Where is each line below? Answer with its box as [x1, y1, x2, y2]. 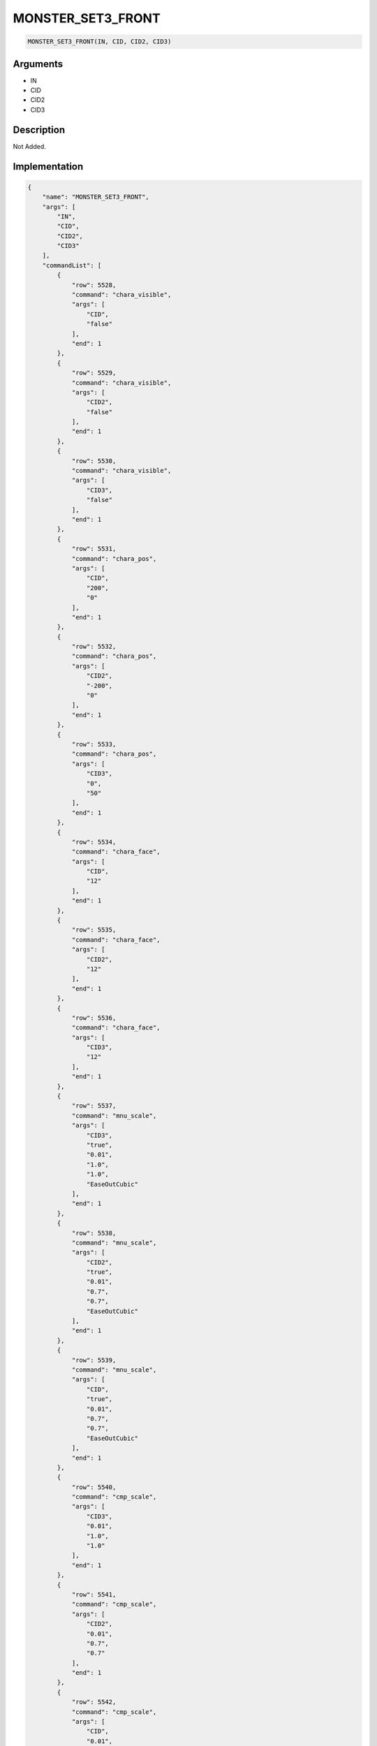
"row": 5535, [71, 926, 117, 934]
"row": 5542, [71, 1698, 117, 1706]
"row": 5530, [71, 457, 117, 464]
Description [13, 124, 66, 135]
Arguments [13, 58, 64, 70]
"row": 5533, [71, 740, 117, 748]
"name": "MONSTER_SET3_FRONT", [42, 193, 149, 201]
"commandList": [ [42, 261, 102, 269]
